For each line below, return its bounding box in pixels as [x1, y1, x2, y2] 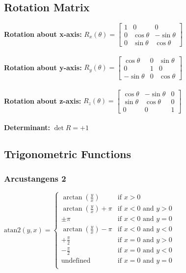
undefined [61, 257, 91, 264]
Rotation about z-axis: [4, 95, 81, 106]
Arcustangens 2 [4, 172, 66, 184]
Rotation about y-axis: [4, 62, 82, 72]
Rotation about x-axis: [4, 28, 82, 39]
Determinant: [4, 122, 50, 133]
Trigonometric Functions [4, 146, 131, 162]
